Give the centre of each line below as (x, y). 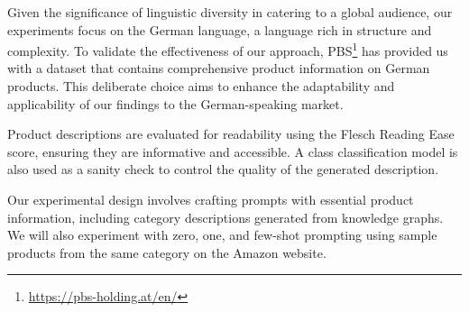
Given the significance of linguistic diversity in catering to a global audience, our (230, 12)
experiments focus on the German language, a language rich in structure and (220, 29)
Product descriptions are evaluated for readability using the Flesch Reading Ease (231, 134)
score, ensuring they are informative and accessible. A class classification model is (233, 151)
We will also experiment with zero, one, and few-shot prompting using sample (222, 235)
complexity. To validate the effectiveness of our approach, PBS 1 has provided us (228, 49)
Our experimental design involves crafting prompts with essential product (211, 199)
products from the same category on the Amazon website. (167, 252)
